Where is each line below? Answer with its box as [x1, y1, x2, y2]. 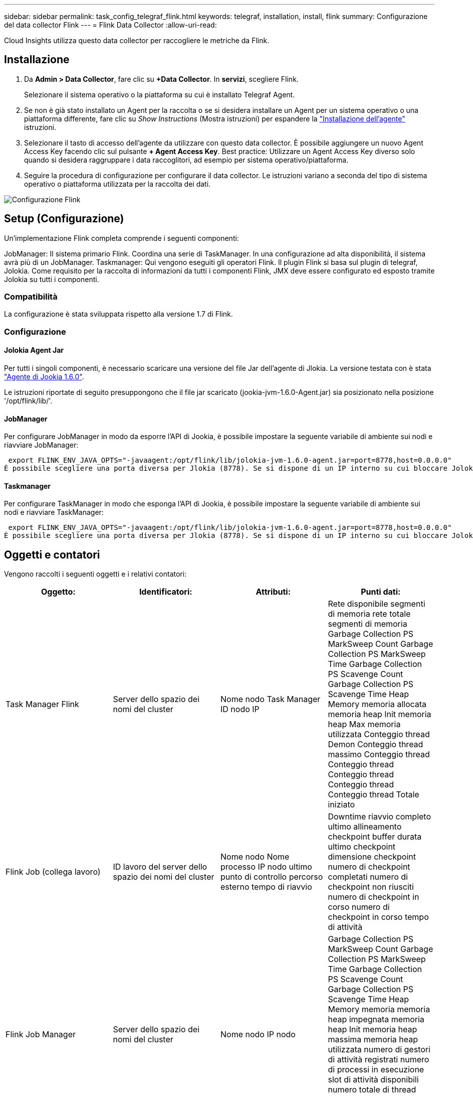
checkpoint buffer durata [328, 832, 422, 842]
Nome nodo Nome [220, 852, 290, 862]
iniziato [328, 799, 355, 810]
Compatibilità [4, 292, 58, 302]
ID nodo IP [220, 704, 260, 715]
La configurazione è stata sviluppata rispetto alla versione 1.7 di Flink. [4, 310, 233, 319]
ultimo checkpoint [328, 842, 396, 852]
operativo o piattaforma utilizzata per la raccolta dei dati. [24, 179, 211, 188]
